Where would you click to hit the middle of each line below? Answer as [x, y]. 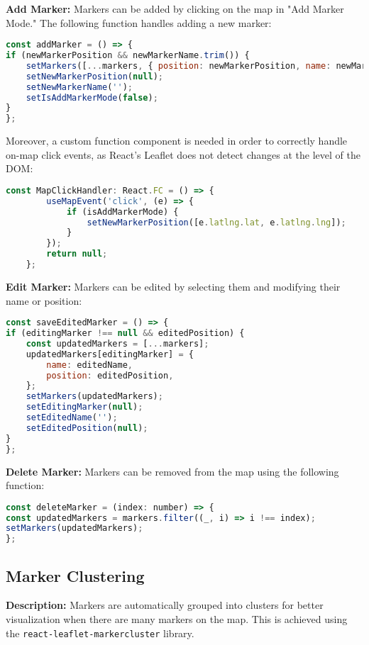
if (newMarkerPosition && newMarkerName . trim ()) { [128, 56]
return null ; [77, 254]
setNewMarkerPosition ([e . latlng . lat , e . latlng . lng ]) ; [216, 222]
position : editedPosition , [110, 375]
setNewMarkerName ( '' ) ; [79, 87]
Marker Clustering [75, 575]
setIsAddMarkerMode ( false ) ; [92, 97]
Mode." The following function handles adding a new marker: [139, 22]
